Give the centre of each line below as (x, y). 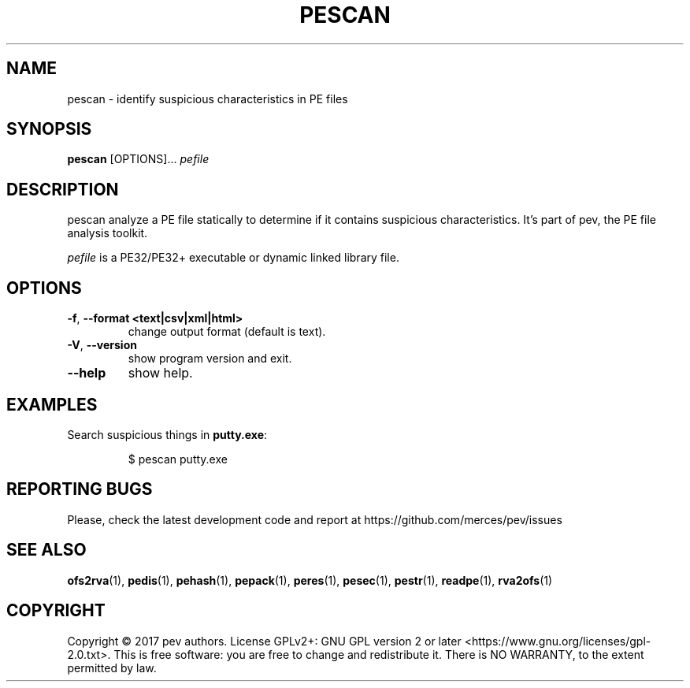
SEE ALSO (46, 550)
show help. (160, 373)
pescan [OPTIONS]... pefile (138, 159)
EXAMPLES (52, 404)
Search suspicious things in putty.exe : (167, 434)
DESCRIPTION (63, 189)
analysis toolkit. (108, 233)
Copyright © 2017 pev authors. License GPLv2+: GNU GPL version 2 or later (264, 641)
